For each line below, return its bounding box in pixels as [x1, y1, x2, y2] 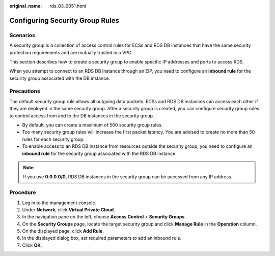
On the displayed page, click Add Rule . [22, 228, 104, 234]
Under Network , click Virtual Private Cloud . [22, 206, 116, 213]
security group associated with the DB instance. [9, 75, 111, 81]
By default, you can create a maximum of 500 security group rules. [22, 122, 163, 128]
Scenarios [9, 31, 36, 39]
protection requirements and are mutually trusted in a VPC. [9, 49, 133, 55]
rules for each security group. [22, 136, 85, 142]
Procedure [9, 189, 36, 196]
